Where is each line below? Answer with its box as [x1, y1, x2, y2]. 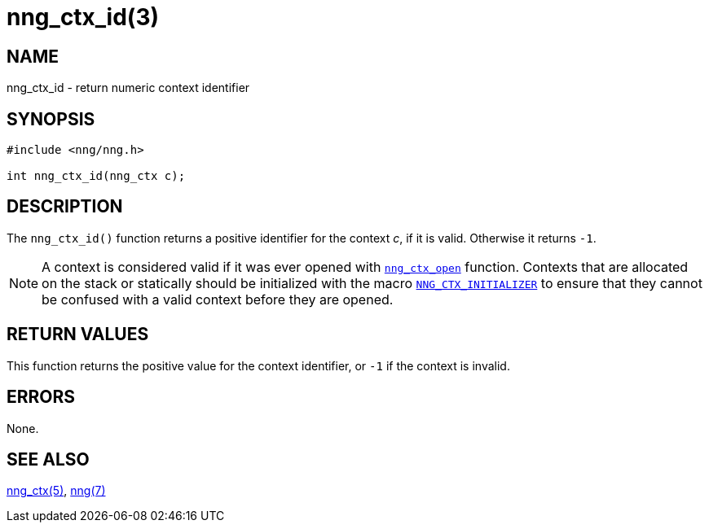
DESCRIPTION [7, 196, 123, 217]
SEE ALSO [7, 448, 90, 470]
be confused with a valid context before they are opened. [42, 291, 394, 308]
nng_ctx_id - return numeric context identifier [7, 81, 250, 95]
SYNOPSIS [7, 108, 95, 129]
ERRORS [7, 387, 76, 408]
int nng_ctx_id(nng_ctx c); [7, 169, 186, 183]
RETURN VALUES [7, 324, 149, 345]
